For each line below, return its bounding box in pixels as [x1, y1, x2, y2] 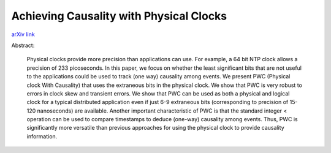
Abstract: [11, 42, 35, 49]
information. [26, 132, 58, 140]
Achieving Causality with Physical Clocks [11, 9, 227, 23]
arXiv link [11, 31, 35, 38]
